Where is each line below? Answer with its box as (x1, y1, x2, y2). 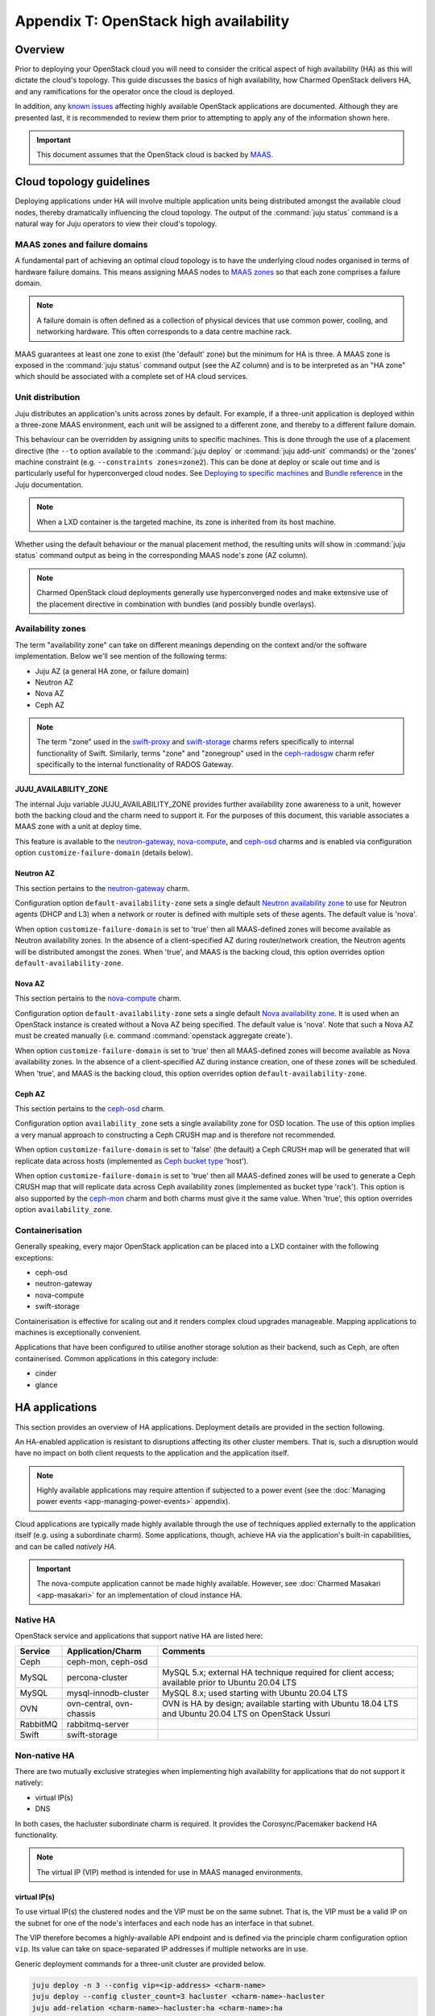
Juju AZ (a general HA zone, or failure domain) (35, 666, 189, 676)
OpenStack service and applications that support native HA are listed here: (14, 1631, 263, 1640)
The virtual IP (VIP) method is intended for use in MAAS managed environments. (36, 1867, 304, 1876)
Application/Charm (66, 1646, 142, 1657)
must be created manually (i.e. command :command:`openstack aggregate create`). (14, 1031, 293, 1040)
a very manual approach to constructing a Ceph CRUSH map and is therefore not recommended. (14, 1130, 336, 1139)
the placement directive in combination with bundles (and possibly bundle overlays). (36, 599, 317, 609)
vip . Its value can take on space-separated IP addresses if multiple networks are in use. (14, 1944, 309, 1954)
